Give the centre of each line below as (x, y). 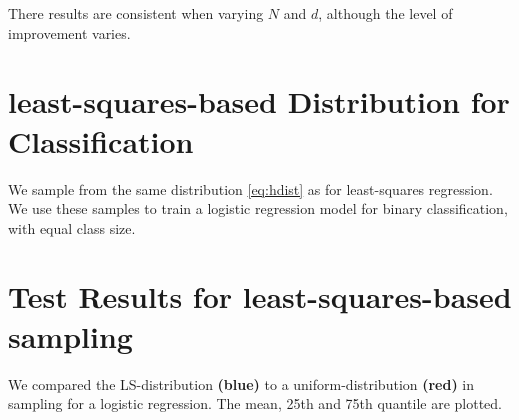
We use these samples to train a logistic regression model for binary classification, (258, 208)
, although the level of (385, 13)
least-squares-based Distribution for (259, 101)
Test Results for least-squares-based (260, 296)
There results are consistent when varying (136, 13)
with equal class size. (72, 227)
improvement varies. (69, 32)
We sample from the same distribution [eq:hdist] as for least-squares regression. (250, 188)
